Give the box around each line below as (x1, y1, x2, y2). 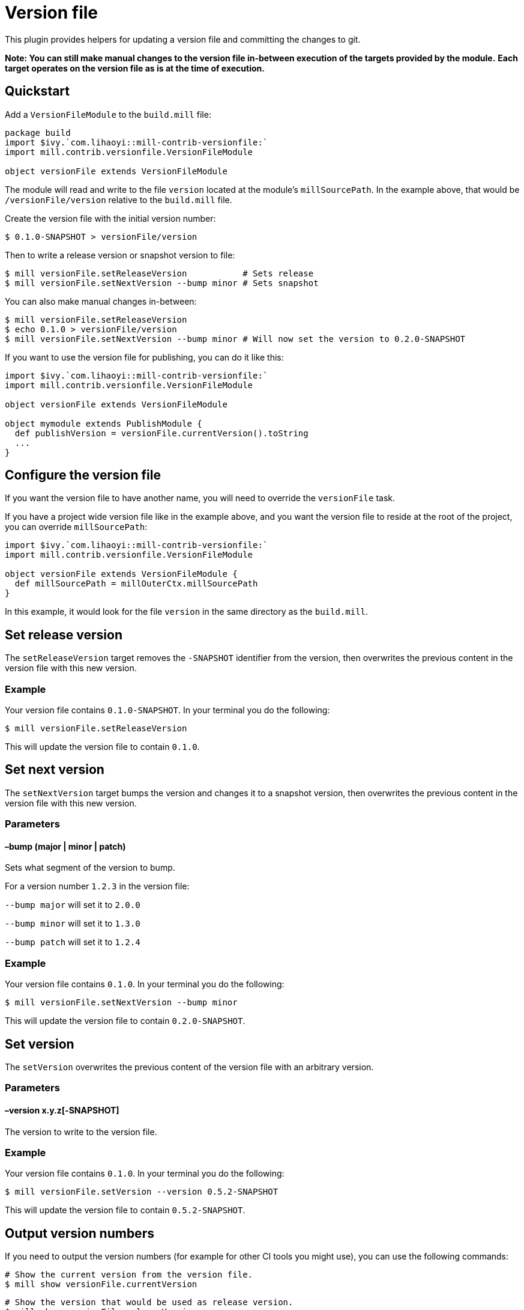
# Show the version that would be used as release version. (5, 1297, 294, 1308)
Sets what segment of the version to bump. (5, 862, 175, 873)
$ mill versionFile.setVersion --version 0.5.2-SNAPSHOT (5, 1187, 279, 1197)
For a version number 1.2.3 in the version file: (5, 881, 190, 892)
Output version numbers (5, 1225, 154, 1241)
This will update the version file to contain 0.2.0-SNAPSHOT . (5, 1016, 245, 1026)
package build (5, 127, 71, 138)
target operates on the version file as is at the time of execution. (5, 62, 265, 73)
